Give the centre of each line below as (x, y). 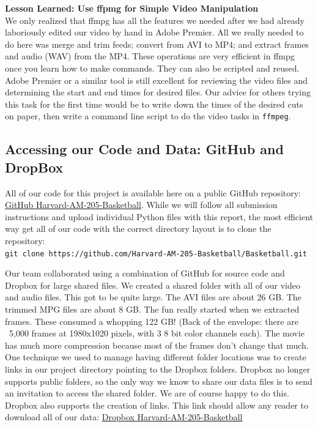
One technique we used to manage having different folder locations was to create (156, 357)
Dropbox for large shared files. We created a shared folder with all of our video (153, 285)
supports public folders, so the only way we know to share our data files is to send (159, 381)
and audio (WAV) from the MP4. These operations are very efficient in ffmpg (150, 56)
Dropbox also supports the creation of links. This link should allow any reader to (157, 405)
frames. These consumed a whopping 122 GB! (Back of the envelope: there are (152, 321)
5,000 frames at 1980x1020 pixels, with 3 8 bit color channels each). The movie (157, 333)
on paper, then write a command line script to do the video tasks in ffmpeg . (148, 116)
